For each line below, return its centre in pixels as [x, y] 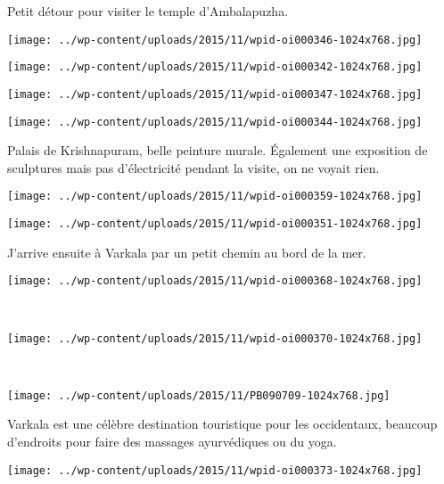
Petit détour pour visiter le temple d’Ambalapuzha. [148, 11]
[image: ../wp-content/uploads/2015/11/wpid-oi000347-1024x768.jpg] [215, 94]
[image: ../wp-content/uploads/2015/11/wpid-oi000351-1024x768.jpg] [215, 224]
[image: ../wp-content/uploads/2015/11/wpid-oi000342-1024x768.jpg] [215, 67]
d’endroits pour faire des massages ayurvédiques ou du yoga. [172, 442]
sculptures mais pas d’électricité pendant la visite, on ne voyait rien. [193, 167]
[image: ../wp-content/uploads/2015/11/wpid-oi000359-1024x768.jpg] [215, 197]
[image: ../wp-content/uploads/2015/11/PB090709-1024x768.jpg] [199, 395]
